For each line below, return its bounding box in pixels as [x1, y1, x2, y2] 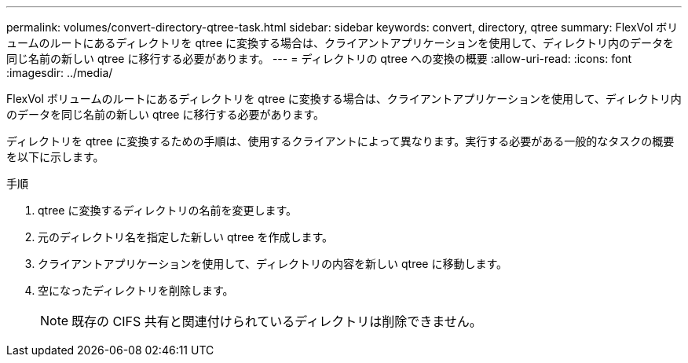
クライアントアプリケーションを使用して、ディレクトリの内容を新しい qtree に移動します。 [38, 257, 508, 270]
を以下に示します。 [6, 150, 104, 163]
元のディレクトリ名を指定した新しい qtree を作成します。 [38, 230, 334, 244]
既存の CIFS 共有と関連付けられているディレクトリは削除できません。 [71, 313, 482, 329]
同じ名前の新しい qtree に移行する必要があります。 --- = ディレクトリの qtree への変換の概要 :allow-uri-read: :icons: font [6, 52, 632, 65]
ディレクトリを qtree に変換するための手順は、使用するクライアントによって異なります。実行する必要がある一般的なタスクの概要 [6, 134, 675, 148]
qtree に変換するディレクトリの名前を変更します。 [38, 203, 298, 217]
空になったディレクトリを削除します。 [38, 284, 234, 297]
